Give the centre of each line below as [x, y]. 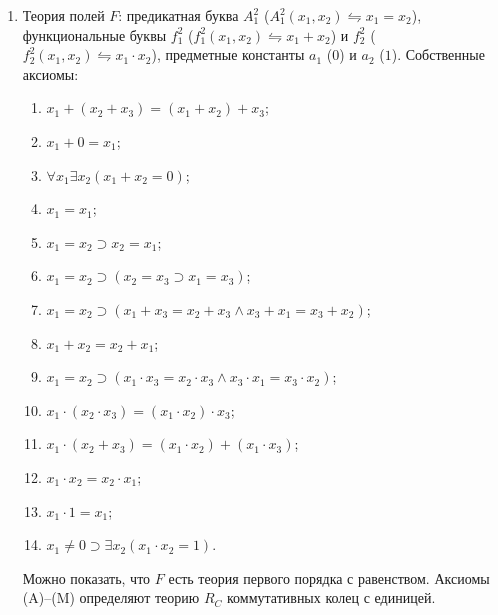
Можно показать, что [86, 577]
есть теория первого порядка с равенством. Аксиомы [329, 577]
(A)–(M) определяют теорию [111, 597]
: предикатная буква [178, 15]
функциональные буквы [94, 34]
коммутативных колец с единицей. [331, 597]
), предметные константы [228, 54]
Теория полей [63, 15]
